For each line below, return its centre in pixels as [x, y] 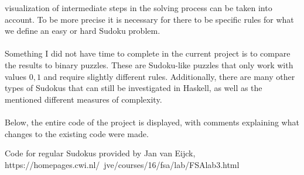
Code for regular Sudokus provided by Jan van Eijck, [100, 153]
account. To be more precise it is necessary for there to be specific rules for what [149, 19]
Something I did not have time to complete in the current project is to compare [148, 53]
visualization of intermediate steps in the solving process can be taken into [139, 8]
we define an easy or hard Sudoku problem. [83, 31]
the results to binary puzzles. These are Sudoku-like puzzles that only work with [149, 64]
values [16, 76]
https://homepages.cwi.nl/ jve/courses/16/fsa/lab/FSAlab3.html [122, 164]
